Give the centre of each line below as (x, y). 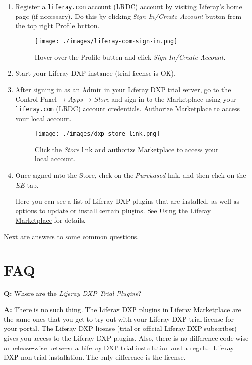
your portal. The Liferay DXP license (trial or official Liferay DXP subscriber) (121, 328)
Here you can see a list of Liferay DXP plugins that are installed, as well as (127, 201)
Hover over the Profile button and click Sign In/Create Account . (130, 57)
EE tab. (27, 184)
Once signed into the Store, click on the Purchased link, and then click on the (131, 175)
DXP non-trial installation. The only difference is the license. (95, 357)
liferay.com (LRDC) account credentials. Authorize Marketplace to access (128, 108)
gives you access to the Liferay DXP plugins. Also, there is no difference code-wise (126, 338)
